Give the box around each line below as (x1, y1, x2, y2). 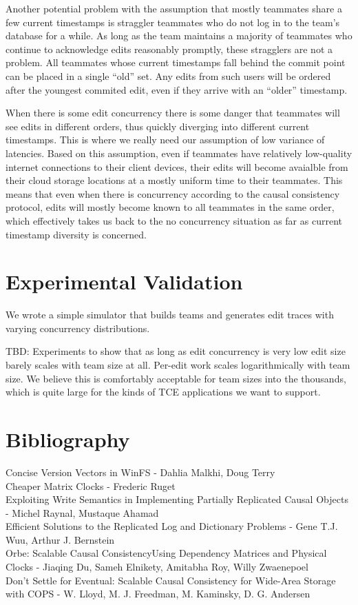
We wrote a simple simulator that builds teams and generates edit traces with (6, 307, 334, 322)
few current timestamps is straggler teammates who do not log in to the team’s (6, 14, 340, 29)
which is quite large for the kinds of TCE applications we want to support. (6, 384, 321, 399)
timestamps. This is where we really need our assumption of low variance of (6, 132, 325, 147)
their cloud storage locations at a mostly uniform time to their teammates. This (6, 173, 343, 187)
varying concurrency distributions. (6, 320, 150, 335)
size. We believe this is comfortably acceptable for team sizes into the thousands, (6, 371, 346, 385)
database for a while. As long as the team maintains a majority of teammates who (6, 28, 352, 43)
